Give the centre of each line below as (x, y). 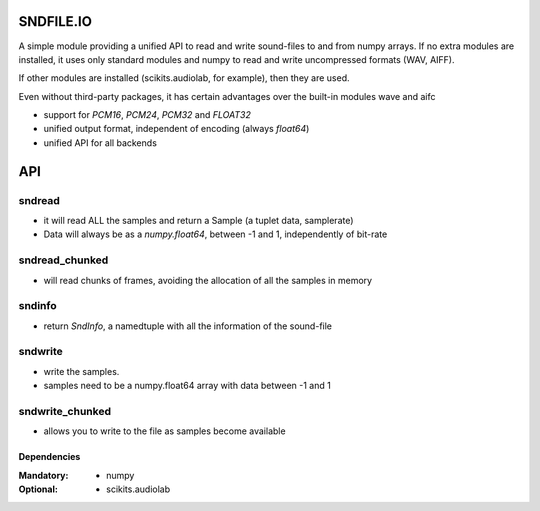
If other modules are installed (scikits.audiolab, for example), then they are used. (184, 78)
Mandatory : (43, 475)
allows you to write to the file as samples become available (164, 431)
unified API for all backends (100, 142)
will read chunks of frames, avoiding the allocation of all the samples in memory (208, 280)
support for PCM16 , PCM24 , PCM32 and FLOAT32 (147, 115)
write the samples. (81, 371)
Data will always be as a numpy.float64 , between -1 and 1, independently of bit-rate (215, 234)
